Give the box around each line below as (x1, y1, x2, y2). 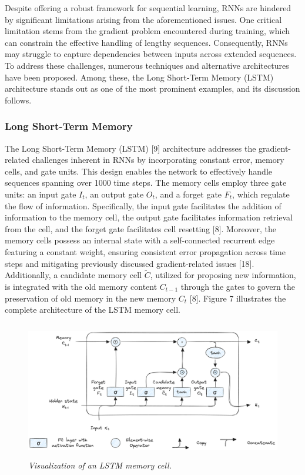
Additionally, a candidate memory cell (5, 269, 142, 281)
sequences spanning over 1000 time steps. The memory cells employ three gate (5, 176, 287, 189)
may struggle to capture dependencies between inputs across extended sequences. (5, 48, 297, 60)
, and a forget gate (155, 188, 222, 200)
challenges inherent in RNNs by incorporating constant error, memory (32, 153, 284, 166)
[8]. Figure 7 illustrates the (189, 292, 286, 304)
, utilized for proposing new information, (150, 269, 296, 281)
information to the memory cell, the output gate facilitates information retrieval (5, 211, 293, 223)
